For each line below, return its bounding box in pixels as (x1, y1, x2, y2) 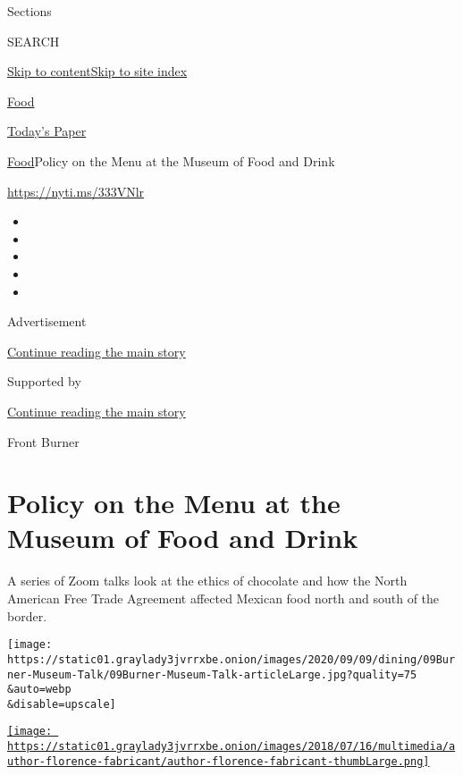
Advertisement (7, 312, 87, 331)
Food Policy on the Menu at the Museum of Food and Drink (7, 151, 335, 170)
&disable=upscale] (7, 697, 116, 711)
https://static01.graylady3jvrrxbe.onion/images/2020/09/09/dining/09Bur (7, 653, 456, 666)
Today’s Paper (7, 122, 87, 140)
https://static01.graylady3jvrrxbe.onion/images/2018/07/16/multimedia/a (7, 740, 456, 754)
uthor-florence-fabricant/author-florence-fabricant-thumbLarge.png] (7, 754, 430, 768)
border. (7, 606, 47, 625)
